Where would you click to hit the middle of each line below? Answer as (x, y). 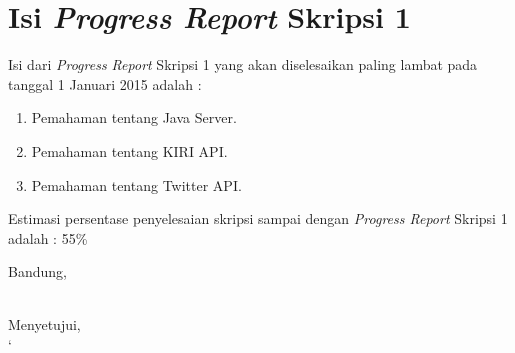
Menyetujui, (44, 324)
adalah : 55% (48, 237)
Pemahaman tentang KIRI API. (129, 150)
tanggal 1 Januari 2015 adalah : (105, 83)
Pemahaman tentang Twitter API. (136, 184)
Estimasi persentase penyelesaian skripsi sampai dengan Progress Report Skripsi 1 (258, 218)
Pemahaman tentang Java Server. (134, 117)
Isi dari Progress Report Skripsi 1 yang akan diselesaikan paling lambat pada (243, 64)
